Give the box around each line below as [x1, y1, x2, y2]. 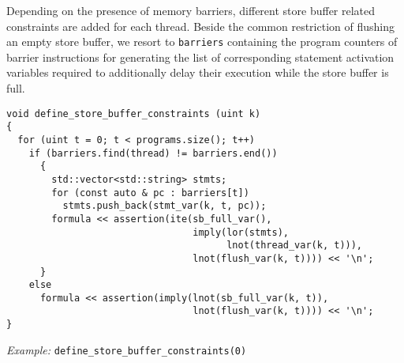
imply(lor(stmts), [193, 226, 289, 238]
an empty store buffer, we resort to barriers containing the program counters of [6, 33, 398, 50]
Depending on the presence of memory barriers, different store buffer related [6, 2, 376, 18]
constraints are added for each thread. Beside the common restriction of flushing [6, 17, 395, 34]
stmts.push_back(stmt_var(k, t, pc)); [62, 200, 267, 212]
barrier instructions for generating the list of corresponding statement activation [6, 48, 395, 65]
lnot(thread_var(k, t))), [226, 240, 363, 251]
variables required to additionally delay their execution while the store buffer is [6, 64, 389, 81]
